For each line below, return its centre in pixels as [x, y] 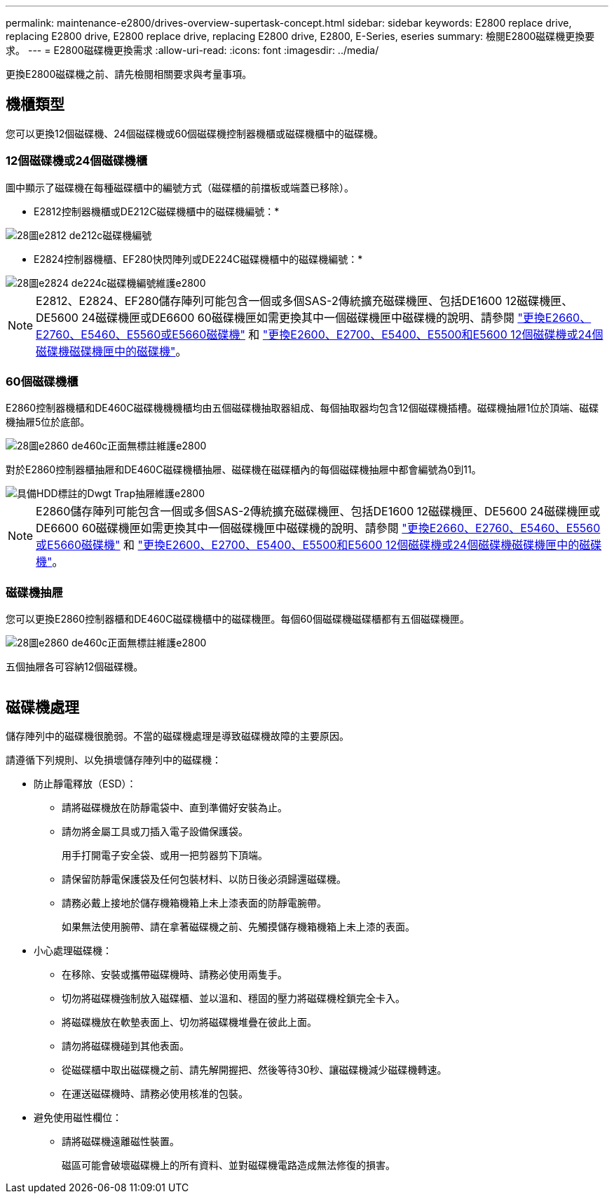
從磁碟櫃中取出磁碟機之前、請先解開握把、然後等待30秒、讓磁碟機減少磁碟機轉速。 [254, 1069]
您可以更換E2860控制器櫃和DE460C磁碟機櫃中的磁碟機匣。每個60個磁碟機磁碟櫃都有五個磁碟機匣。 [238, 619]
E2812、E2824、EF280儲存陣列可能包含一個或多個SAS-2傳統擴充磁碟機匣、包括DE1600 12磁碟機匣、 [305, 300]
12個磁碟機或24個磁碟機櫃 [77, 161]
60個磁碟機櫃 [42, 381]
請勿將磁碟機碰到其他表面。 [125, 1045]
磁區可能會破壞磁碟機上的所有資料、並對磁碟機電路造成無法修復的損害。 [228, 1165]
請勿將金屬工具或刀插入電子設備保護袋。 [155, 831]
